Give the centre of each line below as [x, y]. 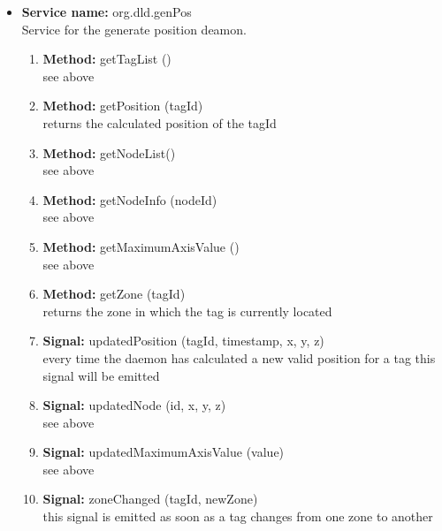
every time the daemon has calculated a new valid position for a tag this [239, 357]
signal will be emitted [101, 375]
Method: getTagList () [107, 59]
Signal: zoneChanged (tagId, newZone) [150, 499]
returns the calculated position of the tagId [160, 122]
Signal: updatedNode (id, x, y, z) [134, 405]
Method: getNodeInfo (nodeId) [130, 199]
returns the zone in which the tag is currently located [187, 311]
